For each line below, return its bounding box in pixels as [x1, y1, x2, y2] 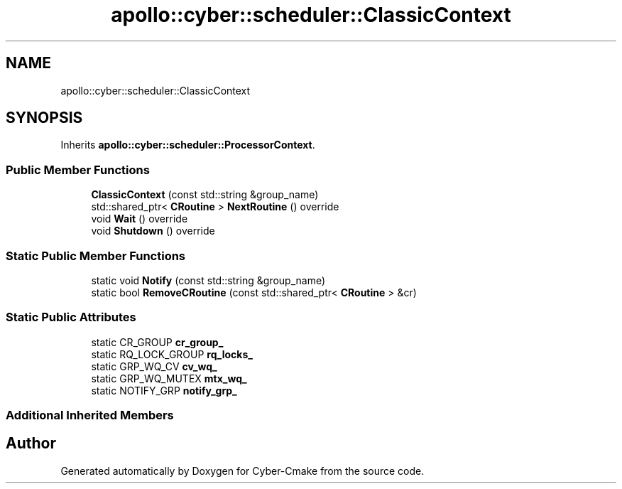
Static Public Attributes [6, 310, 136, 325]
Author [6, 434, 56, 453]
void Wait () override [91, 213, 188, 225]
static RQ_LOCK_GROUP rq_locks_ [91, 348, 253, 360]
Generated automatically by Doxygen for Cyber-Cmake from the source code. [60, 464, 425, 477]
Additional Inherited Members [6, 408, 174, 423]
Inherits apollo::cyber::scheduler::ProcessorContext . [60, 139, 315, 151]
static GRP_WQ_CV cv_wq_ [91, 360, 217, 372]
